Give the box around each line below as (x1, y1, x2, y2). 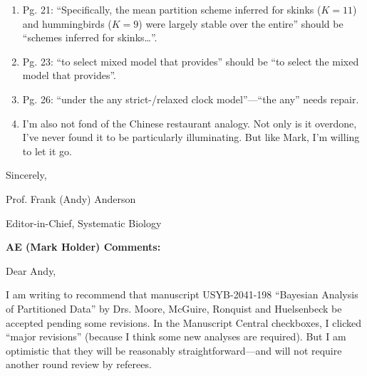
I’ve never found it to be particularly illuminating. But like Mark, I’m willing (22, 130, 360, 145)
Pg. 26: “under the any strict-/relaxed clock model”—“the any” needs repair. (22, 91, 359, 106)
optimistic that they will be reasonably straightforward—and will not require (6, 343, 342, 357)
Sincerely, (6, 167, 47, 182)
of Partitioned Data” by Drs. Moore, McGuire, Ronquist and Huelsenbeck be (6, 301, 342, 315)
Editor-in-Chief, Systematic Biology (6, 215, 162, 230)
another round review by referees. (6, 357, 152, 372)
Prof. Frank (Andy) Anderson (6, 191, 136, 206)
